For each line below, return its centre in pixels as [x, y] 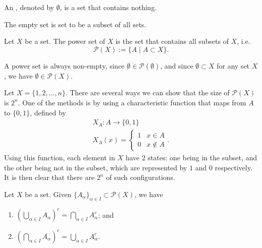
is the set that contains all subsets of [172, 41]
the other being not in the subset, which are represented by [96, 167]
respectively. [234, 167]
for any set [233, 65]
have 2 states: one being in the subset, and [191, 158]
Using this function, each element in [60, 158]
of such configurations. [141, 177]
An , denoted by [29, 7]
